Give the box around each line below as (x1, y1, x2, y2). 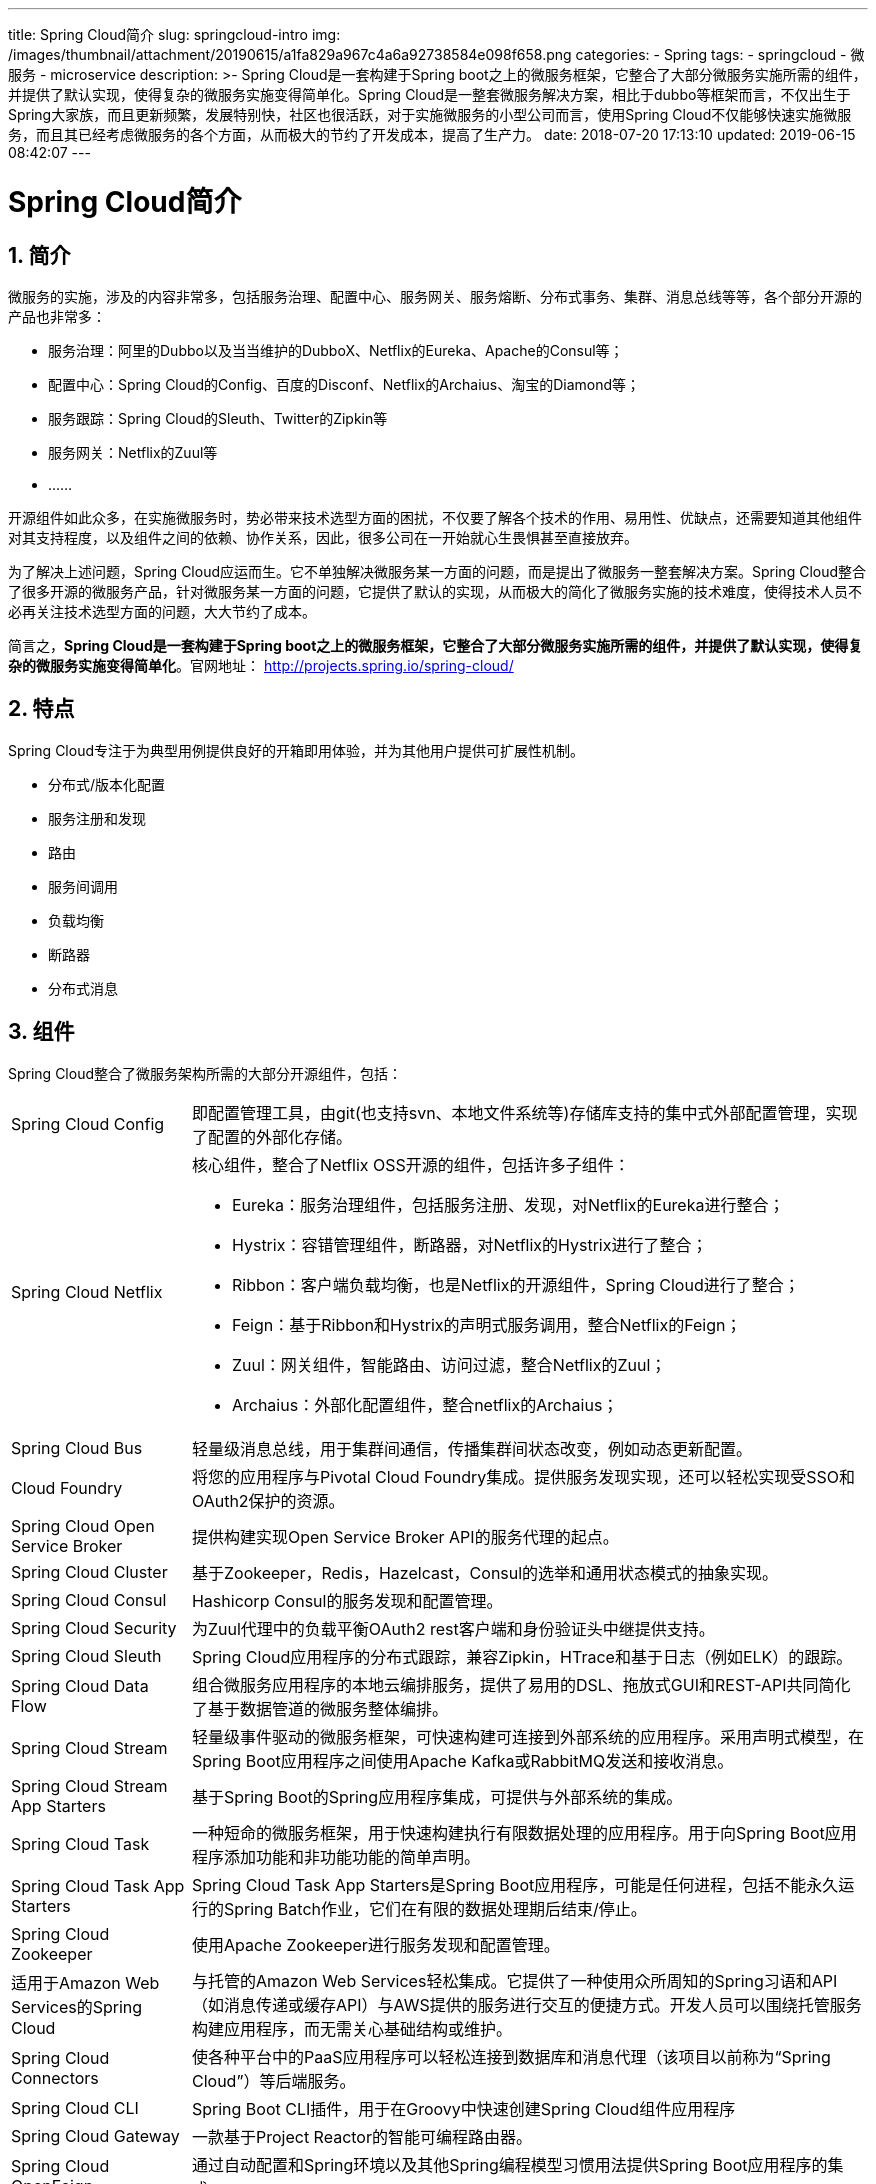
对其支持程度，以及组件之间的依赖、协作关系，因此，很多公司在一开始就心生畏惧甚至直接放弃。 (8, 528, 638, 546)
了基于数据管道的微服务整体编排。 (191, 1698, 448, 1719)
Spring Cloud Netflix (11, 1281, 163, 1302)
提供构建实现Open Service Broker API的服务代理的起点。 (191, 1526, 619, 1547)
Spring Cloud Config (11, 1113, 165, 1134)
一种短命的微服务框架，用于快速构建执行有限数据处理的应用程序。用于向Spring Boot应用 (191, 1822, 857, 1843)
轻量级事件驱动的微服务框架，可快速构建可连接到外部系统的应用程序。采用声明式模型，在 (191, 1726, 864, 1747)
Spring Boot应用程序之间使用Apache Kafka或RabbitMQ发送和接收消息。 (191, 1750, 734, 1771)
